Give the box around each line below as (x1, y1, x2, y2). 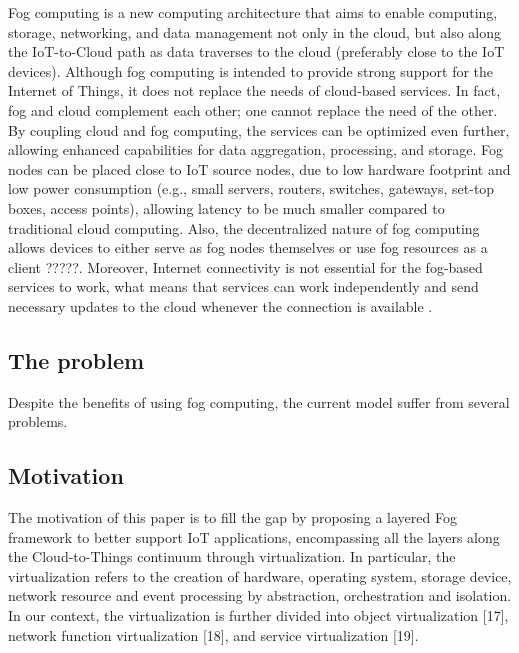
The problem (8, 344, 145, 375)
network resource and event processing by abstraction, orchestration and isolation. (8, 585, 512, 606)
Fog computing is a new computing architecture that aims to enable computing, (8, 2, 498, 22)
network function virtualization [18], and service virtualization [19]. (8, 624, 419, 645)
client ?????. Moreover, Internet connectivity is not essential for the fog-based (8, 256, 483, 277)
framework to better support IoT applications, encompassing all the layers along (8, 526, 500, 547)
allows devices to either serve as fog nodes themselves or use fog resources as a (8, 237, 488, 258)
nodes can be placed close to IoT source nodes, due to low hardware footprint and (8, 158, 511, 179)
